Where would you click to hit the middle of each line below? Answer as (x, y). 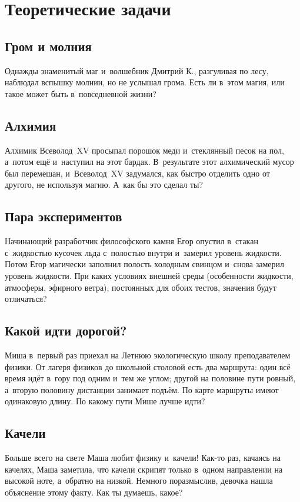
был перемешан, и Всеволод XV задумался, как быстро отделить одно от (137, 173)
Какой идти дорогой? (66, 330)
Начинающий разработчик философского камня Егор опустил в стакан (131, 241)
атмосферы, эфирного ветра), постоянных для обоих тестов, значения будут (141, 287)
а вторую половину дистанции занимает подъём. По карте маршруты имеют (142, 389)
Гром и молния (48, 46)
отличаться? (26, 299)
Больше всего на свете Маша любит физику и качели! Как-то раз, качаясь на (143, 458)
